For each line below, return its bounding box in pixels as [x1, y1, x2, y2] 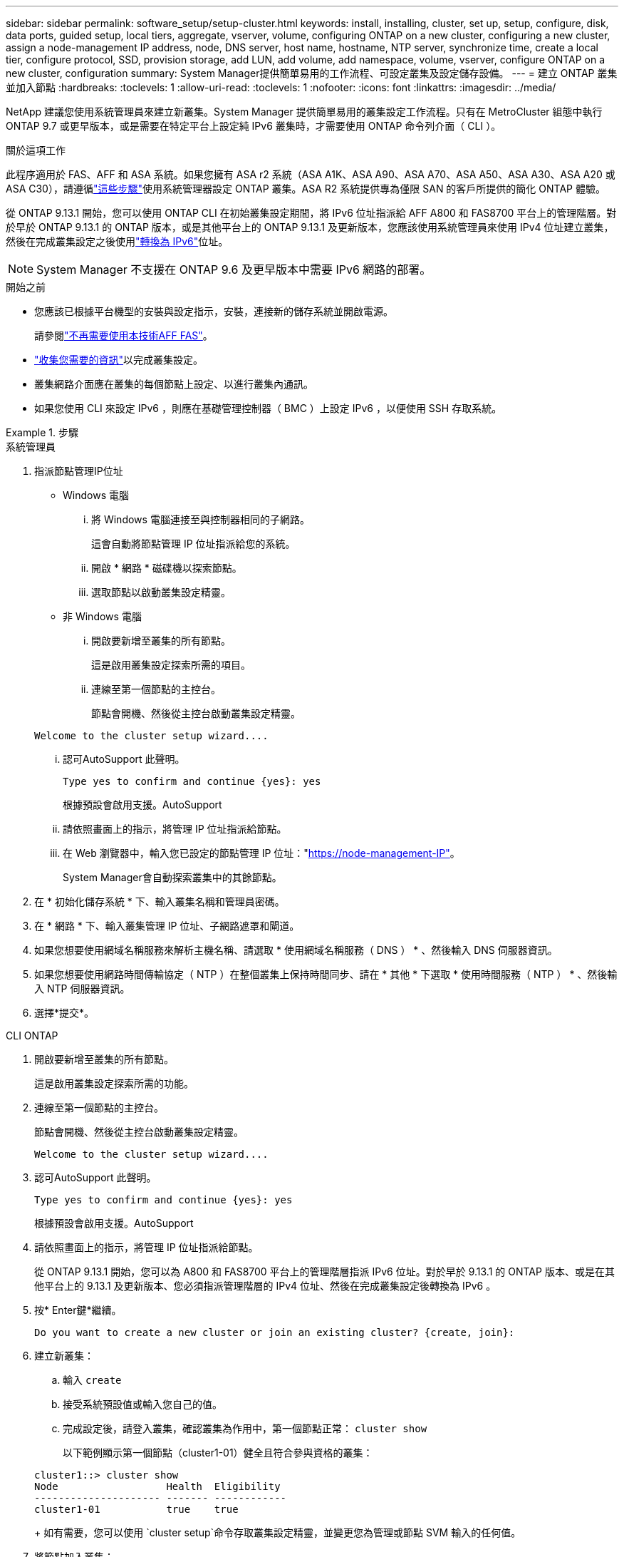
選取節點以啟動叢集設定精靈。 [91, 586, 231, 598]
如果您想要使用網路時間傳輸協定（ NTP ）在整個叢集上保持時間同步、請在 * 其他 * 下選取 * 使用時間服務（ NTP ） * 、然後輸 [34, 968, 618, 980]
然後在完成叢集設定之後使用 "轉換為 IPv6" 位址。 [6, 235, 229, 247]
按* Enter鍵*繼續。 [34, 1304, 122, 1316]
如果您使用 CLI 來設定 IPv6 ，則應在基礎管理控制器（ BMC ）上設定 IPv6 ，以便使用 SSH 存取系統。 [34, 402, 502, 414]
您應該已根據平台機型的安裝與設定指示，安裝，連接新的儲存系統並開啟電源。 [34, 305, 393, 317]
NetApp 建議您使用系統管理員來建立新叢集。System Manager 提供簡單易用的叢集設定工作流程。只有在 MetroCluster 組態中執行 [6, 106, 603, 118]
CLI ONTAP [6, 1029, 58, 1042]
